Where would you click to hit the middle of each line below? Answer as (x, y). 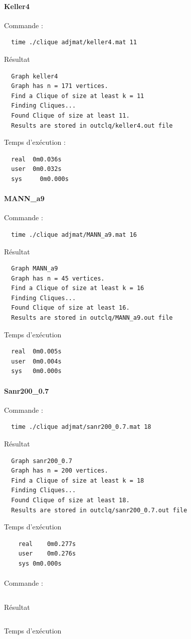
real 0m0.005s (36, 352)
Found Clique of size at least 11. (70, 115)
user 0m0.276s (47, 554)
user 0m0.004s (36, 361)
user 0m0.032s (36, 169)
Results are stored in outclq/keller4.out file (92, 125)
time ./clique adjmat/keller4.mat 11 (74, 42)
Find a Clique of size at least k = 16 (78, 288)
